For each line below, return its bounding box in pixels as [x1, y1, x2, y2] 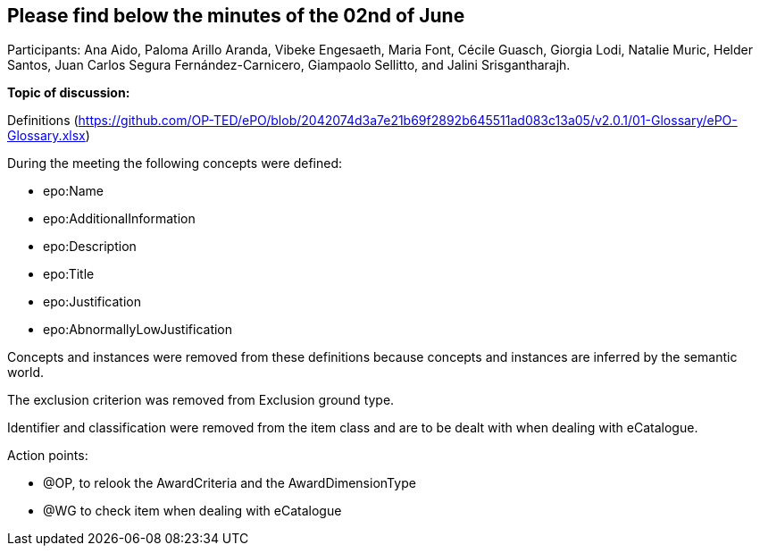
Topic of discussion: [7, 85, 130, 101]
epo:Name [43, 183, 104, 199]
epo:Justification [43, 294, 141, 310]
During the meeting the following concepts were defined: [7, 155, 342, 172]
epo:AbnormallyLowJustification [43, 322, 233, 338]
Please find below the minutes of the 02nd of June [7, 4, 465, 27]
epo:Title [43, 266, 95, 282]
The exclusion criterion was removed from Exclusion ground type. [7, 392, 395, 408]
